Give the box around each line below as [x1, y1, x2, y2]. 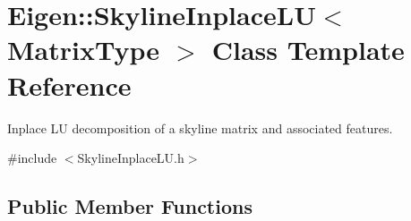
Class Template [211, 31, 405, 68]
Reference [7, 66, 132, 103]
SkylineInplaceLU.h [77, 149, 184, 167]
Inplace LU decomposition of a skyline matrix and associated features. [7, 118, 393, 137]
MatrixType [7, 31, 159, 68]
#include [7, 149, 57, 167]
